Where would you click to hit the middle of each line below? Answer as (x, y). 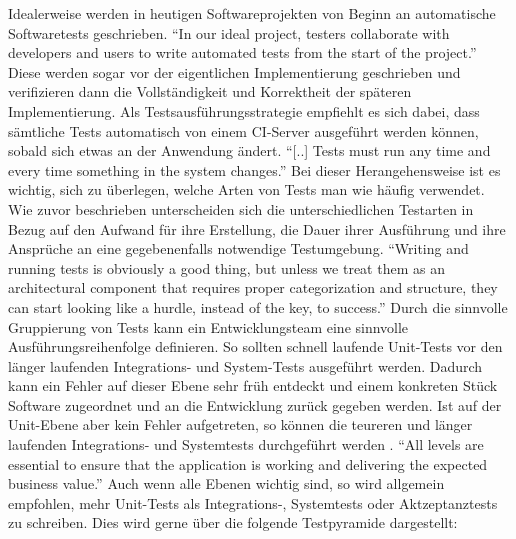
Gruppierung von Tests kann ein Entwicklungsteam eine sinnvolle (208, 326)
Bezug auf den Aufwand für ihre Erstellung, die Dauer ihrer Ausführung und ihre (257, 228)
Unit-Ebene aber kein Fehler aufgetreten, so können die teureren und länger (240, 424)
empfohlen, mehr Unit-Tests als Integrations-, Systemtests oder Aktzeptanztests (253, 502)
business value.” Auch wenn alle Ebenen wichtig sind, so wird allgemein (226, 483)
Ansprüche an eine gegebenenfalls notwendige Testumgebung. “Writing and (238, 248)
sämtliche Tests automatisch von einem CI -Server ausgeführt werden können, (243, 130)
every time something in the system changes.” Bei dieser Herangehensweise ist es (254, 169)
